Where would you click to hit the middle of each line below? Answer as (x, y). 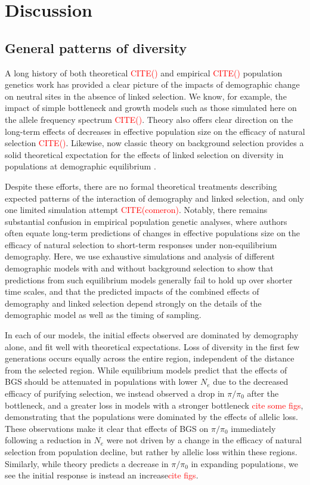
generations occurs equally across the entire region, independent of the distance (150, 358)
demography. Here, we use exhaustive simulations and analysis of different (140, 256)
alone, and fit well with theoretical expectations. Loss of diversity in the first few (152, 346)
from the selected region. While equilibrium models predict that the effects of (146, 370)
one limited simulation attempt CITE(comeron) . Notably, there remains (136, 210)
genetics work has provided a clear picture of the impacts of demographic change (152, 84)
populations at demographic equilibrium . (80, 166)
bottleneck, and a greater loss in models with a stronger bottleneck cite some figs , (154, 405)
